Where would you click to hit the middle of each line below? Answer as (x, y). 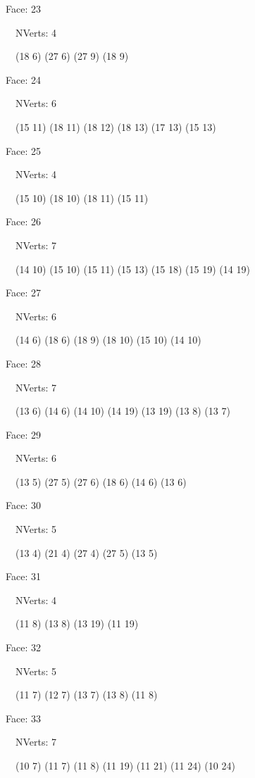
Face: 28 (23, 363)
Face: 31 (23, 576)
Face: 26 (23, 221)
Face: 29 (23, 434)
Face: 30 (23, 505)
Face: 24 (23, 79)
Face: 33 (23, 718)
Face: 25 (23, 150)
